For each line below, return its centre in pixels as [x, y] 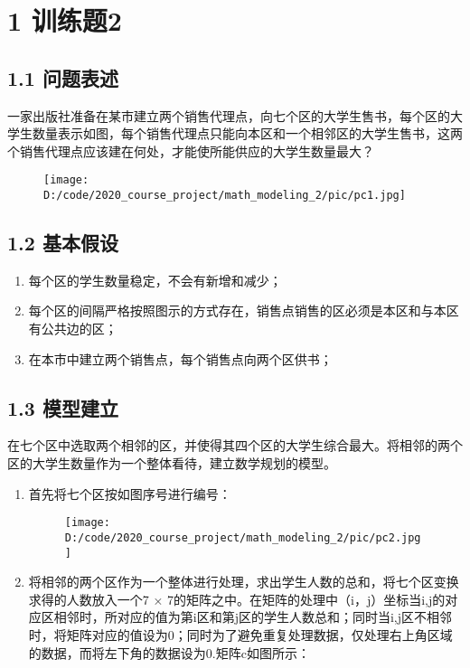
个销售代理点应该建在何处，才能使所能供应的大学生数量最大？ [191, 151]
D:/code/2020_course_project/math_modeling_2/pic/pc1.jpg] [225, 196]
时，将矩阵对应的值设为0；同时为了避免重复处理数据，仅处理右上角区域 [240, 634]
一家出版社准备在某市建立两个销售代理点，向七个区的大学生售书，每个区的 [229, 115]
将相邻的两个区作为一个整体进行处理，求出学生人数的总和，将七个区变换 [244, 582]
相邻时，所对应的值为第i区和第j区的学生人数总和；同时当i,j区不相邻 [253, 617]
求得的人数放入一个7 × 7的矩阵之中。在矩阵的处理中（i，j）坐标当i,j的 [237, 599]
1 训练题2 [65, 20]
